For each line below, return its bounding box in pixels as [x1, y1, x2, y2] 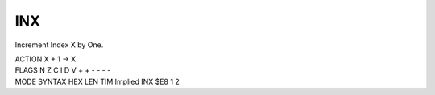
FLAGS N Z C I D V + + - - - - [14, 65, 111, 75]
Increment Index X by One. [14, 40, 104, 49]
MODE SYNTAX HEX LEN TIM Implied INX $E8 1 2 [14, 77, 180, 86]
